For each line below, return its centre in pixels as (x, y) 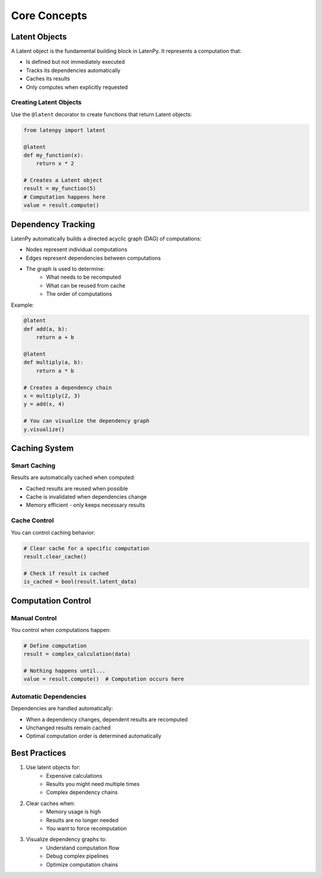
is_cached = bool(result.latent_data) (80, 582)
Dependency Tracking (53, 224)
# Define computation (55, 646)
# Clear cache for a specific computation (86, 548)
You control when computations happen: (61, 630)
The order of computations (79, 294)
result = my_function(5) (60, 189)
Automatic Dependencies (49, 697)
